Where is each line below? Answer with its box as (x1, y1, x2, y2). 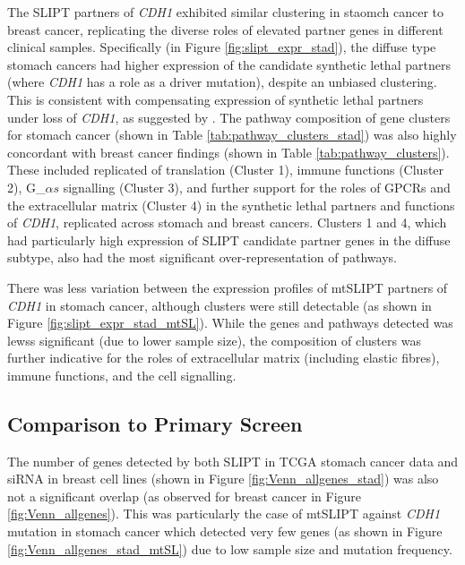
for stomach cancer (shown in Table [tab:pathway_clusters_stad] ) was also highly (7, 125, 457, 144)
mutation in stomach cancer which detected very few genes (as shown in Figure (7, 522, 443, 541)
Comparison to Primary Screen (7, 409, 303, 437)
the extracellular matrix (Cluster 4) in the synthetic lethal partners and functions (7, 195, 455, 214)
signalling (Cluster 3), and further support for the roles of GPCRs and (63, 177, 451, 196)
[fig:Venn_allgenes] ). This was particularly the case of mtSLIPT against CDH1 (7, 504, 441, 523)
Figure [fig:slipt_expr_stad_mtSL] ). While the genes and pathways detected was (7, 313, 453, 332)
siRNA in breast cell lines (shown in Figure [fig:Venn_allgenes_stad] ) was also (7, 469, 439, 488)
